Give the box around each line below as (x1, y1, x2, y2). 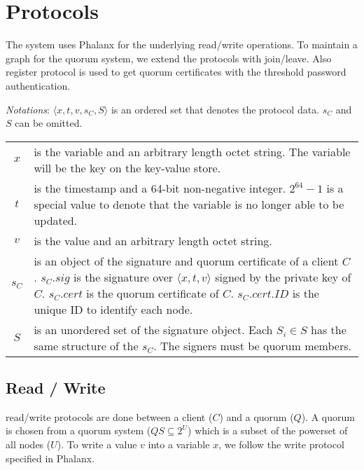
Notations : (6, 102, 50, 116)
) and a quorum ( (219, 409, 294, 424)
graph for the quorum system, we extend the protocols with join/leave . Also (6, 50, 332, 65)
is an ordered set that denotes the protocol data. (111, 102, 320, 116)
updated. (34, 212, 78, 228)
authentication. (6, 78, 71, 92)
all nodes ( (6, 437, 51, 452)
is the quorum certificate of (86, 284, 219, 301)
